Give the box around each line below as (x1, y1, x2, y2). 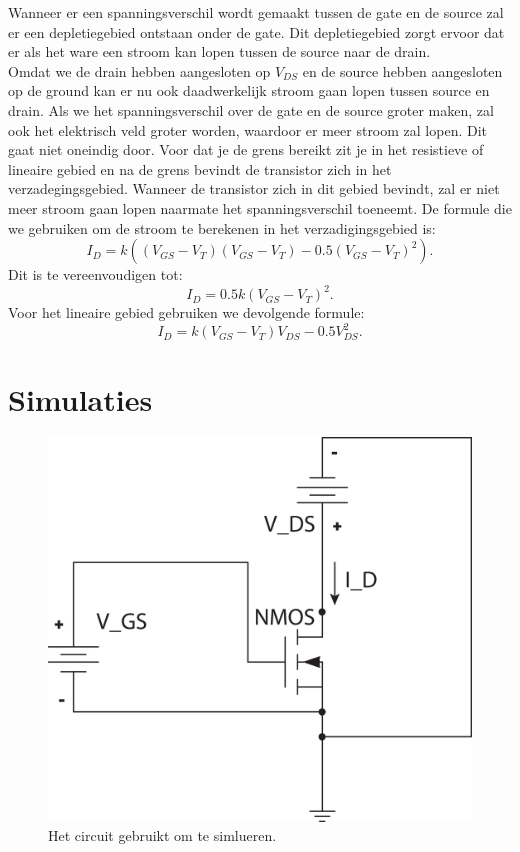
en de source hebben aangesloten (302, 60, 503, 81)
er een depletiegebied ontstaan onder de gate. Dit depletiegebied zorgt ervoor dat (8, 21, 505, 42)
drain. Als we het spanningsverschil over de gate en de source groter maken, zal (8, 99, 494, 120)
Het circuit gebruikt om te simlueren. (48, 825, 277, 846)
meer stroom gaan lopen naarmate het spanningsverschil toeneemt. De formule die (8, 197, 512, 218)
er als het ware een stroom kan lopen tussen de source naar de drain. (8, 41, 431, 62)
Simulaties (8, 378, 153, 419)
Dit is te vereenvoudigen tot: (8, 264, 183, 285)
